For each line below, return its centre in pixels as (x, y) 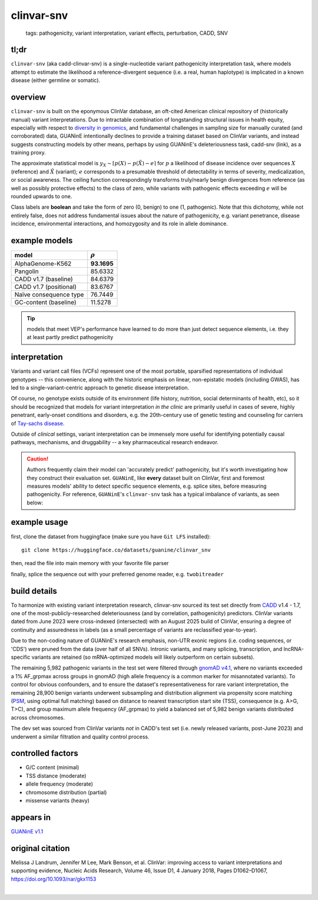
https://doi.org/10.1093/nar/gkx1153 (54, 879)
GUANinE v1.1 (27, 831)
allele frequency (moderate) (59, 784)
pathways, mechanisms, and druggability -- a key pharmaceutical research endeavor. (115, 442)
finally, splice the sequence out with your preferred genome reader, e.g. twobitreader (117, 574)
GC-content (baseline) (45, 302)
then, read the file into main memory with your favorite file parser (90, 563)
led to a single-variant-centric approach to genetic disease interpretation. (100, 387)
